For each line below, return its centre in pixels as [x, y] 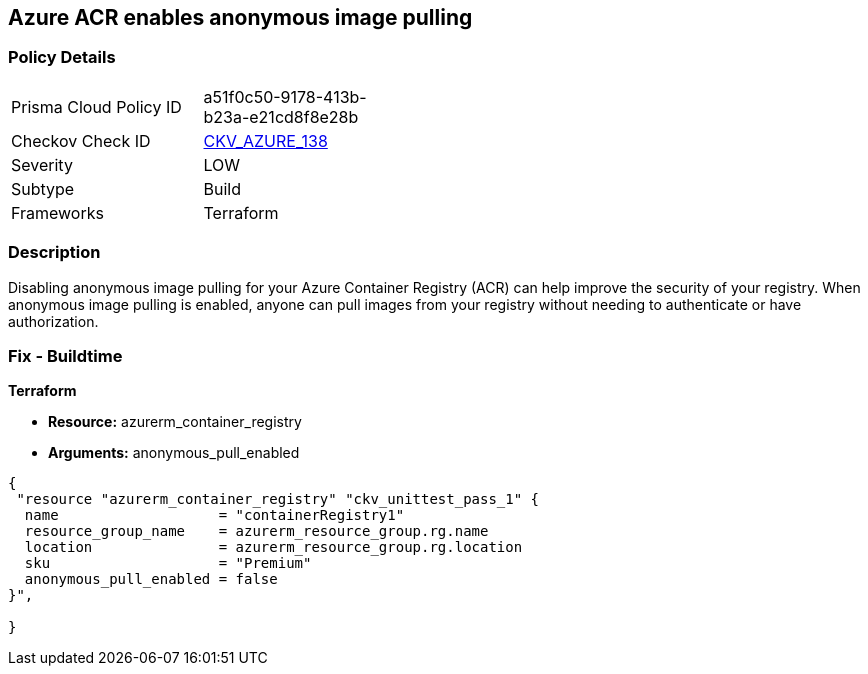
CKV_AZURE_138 [265, 140]
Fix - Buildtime [65, 355]
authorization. [53, 321]
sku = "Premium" [168, 563]
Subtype [43, 188]
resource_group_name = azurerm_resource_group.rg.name [256, 531]
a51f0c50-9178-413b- [285, 96]
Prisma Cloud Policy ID [96, 106]
